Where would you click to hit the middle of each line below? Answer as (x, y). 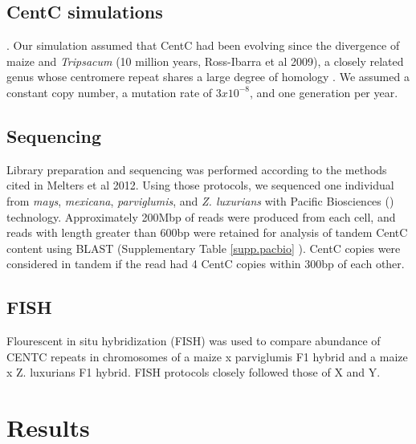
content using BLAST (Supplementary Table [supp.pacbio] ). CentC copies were (204, 248)
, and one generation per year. (324, 92)
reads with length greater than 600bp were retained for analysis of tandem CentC (207, 232)
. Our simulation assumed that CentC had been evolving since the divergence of (203, 45)
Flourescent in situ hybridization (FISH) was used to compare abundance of (194, 341)
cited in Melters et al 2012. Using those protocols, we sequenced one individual (200, 185)
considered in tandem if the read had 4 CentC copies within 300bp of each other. (206, 264)
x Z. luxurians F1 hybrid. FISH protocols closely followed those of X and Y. (194, 372)
